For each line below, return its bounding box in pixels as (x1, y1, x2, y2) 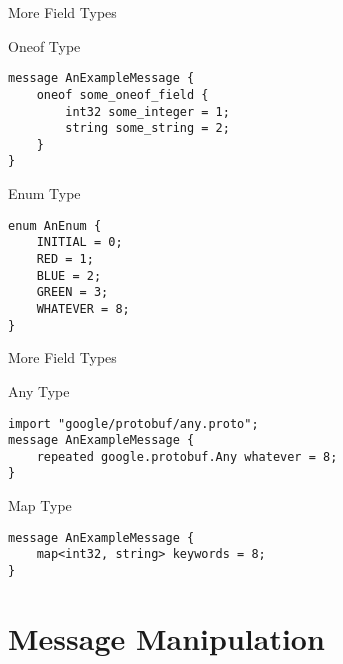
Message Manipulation (8, 617, 325, 658)
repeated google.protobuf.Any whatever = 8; (36, 449, 338, 464)
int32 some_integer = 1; (65, 104, 230, 119)
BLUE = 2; (36, 268, 102, 283)
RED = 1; (36, 252, 94, 267)
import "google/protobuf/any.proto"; (8, 416, 259, 431)
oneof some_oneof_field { (36, 87, 209, 102)
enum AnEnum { (8, 218, 102, 233)
